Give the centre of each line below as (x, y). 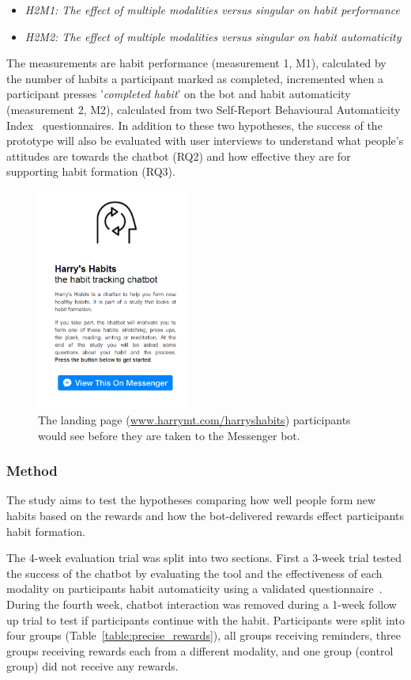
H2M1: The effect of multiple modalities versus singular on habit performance (213, 9)
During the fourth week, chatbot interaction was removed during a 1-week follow (202, 604)
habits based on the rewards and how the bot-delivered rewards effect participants (205, 515)
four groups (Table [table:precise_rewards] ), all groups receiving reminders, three (204, 635)
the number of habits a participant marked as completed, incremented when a (195, 78)
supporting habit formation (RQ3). (91, 171)
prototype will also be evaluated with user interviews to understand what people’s (205, 141)
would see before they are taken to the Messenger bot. (169, 435)
